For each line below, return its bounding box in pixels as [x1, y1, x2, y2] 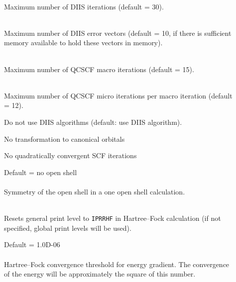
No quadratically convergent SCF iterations [4, 150, 137, 161]
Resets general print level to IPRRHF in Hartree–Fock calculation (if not [4, 213, 221, 223]
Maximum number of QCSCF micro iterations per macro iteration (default [4, 90, 233, 100]
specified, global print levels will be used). [4, 222, 131, 233]
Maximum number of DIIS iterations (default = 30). [4, 1, 164, 11]
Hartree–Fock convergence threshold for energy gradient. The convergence [4, 259, 230, 269]
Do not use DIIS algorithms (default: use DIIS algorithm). [4, 116, 182, 127]
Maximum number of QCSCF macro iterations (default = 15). [4, 64, 194, 74]
